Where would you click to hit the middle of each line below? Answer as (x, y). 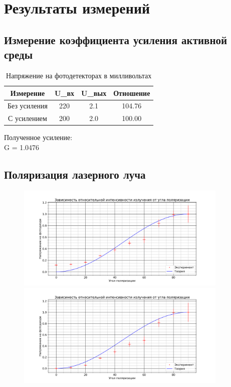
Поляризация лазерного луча (75, 174)
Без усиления (28, 106)
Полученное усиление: (38, 137)
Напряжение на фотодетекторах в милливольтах (79, 75)
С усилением (27, 118)
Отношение (132, 93)
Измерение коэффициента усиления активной (116, 39)
